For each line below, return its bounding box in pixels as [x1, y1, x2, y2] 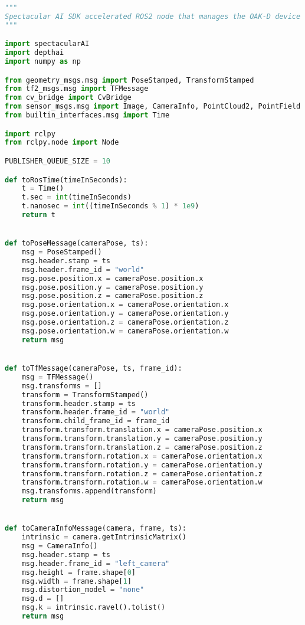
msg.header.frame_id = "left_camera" [21, 559, 170, 568]
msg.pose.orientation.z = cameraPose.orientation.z [21, 318, 229, 327]
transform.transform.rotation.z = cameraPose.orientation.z [21, 469, 263, 478]
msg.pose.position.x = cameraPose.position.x [21, 274, 204, 283]
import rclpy [5, 129, 55, 138]
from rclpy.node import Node [5, 138, 119, 147]
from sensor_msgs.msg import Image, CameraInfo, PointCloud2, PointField [5, 102, 301, 111]
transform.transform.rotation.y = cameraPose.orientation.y [21, 460, 263, 469]
